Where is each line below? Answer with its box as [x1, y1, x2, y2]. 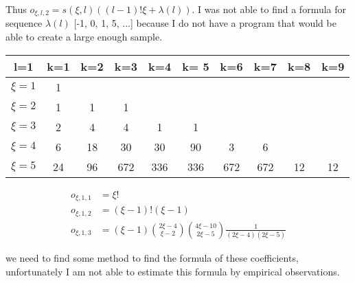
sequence [5, 16, 43, 30]
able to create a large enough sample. [5, 30, 163, 44]
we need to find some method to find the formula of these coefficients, [5, 250, 299, 264]
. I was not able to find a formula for [192, 2, 347, 16]
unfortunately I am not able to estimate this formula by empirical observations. [5, 264, 340, 278]
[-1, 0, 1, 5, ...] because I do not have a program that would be [73, 16, 336, 30]
